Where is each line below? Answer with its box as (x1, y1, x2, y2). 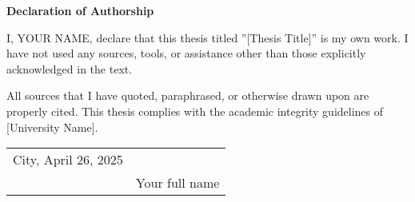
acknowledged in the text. (6, 60, 133, 77)
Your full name (135, 173, 220, 192)
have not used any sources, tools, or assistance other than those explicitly (6, 45, 366, 61)
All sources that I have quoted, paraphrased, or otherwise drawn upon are (6, 87, 369, 104)
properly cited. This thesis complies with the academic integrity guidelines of (6, 102, 384, 119)
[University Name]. (6, 118, 98, 135)
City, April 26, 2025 (13, 150, 123, 169)
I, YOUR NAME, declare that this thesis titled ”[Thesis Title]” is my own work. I (6, 29, 409, 46)
